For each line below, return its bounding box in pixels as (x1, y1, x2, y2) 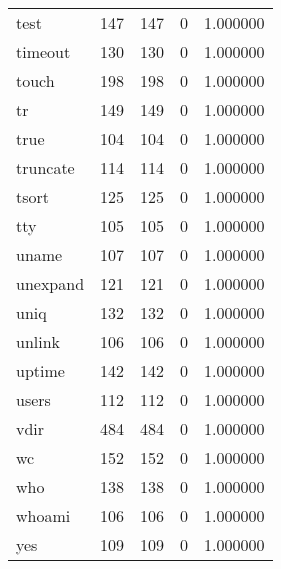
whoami (16, 504, 71, 527)
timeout (16, 40, 71, 63)
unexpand (16, 272, 85, 295)
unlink (16, 330, 61, 353)
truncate (16, 156, 75, 179)
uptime (16, 359, 65, 382)
